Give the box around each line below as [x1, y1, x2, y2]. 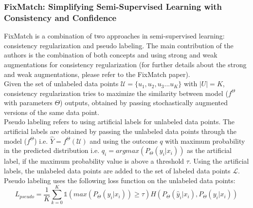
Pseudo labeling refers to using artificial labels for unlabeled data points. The [4, 116, 235, 127]
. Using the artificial [189, 156, 249, 166]
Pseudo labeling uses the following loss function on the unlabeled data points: [4, 175, 235, 185]
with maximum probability [165, 135, 245, 146]
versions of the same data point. [4, 107, 99, 117]
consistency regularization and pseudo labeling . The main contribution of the [4, 40, 234, 50]
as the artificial [187, 145, 232, 155]
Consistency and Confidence [4, 11, 117, 23]
